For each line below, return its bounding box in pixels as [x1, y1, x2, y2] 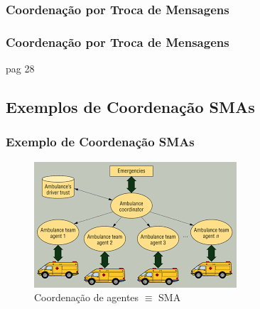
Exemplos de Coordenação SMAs [6, 96, 255, 118]
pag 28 [6, 61, 35, 76]
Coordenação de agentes [34, 290, 139, 305]
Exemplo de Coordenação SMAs [6, 133, 195, 151]
